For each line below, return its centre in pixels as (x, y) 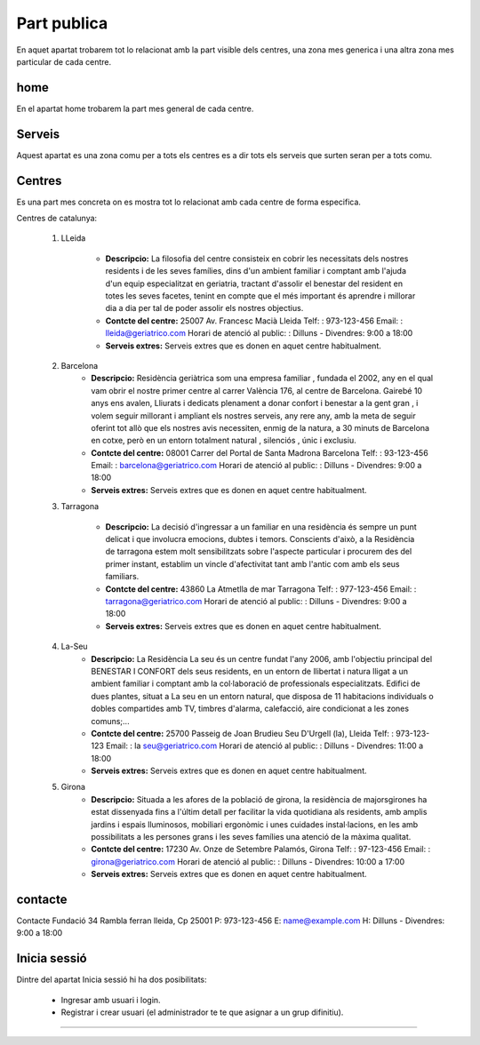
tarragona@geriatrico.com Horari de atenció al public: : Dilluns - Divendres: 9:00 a (256, 601)
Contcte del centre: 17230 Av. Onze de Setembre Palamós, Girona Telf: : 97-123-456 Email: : (261, 850)
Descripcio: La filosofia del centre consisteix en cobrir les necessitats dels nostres (257, 259)
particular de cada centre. (64, 61)
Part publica (62, 23)
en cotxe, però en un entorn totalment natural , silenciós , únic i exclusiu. (224, 441)
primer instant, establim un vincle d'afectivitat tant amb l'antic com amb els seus (252, 563)
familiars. (122, 577)
